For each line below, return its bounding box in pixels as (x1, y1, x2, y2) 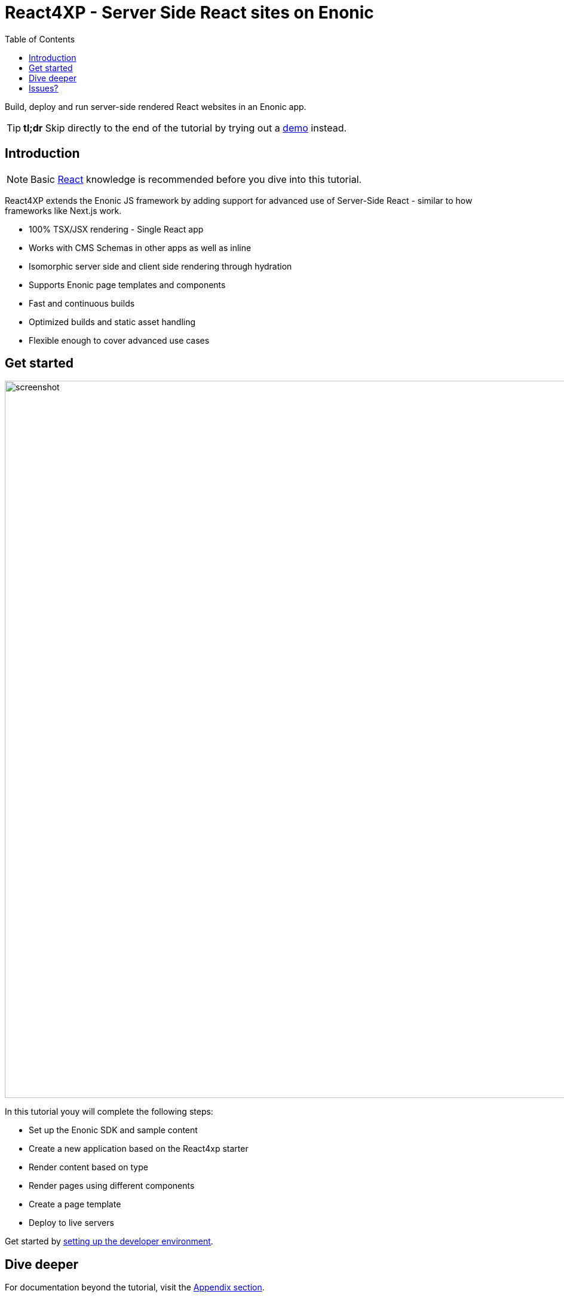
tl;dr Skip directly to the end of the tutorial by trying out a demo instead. (23, 121, 347, 134)
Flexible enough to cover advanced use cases (29, 335, 210, 345)
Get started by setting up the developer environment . (5, 1236, 213, 1247)
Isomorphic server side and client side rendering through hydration (29, 261, 292, 271)
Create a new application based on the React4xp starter (29, 1143, 249, 1154)
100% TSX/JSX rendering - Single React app (29, 224, 204, 234)
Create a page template (29, 1199, 121, 1210)
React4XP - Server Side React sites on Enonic (5, 2, 374, 23)
